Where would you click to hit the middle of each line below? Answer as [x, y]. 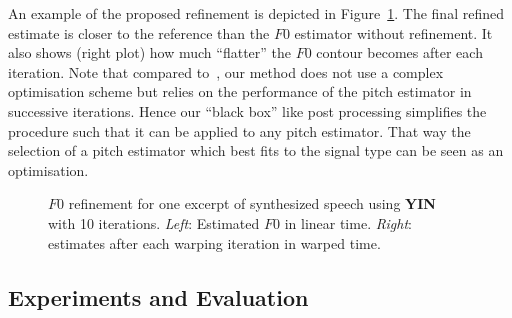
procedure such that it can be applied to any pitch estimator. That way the [239, 130]
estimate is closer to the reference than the [139, 32]
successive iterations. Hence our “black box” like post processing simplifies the [247, 110]
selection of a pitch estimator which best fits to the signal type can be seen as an [256, 150]
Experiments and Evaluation [158, 296]
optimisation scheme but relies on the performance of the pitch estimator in [240, 91]
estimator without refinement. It [393, 32]
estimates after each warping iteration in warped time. [214, 242]
